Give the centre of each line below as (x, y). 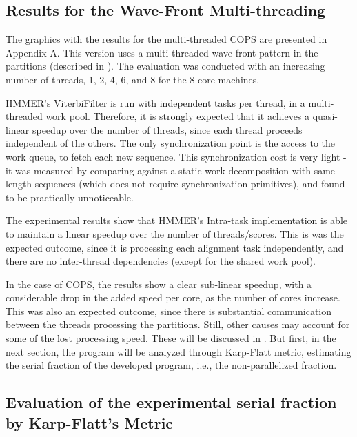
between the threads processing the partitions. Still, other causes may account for (178, 324)
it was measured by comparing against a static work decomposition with (159, 170)
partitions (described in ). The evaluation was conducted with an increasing (165, 66)
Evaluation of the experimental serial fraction (171, 402)
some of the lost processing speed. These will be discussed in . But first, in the (171, 338)
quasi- (325, 116)
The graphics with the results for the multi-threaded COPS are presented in (166, 39)
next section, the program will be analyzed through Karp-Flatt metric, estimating (178, 351)
